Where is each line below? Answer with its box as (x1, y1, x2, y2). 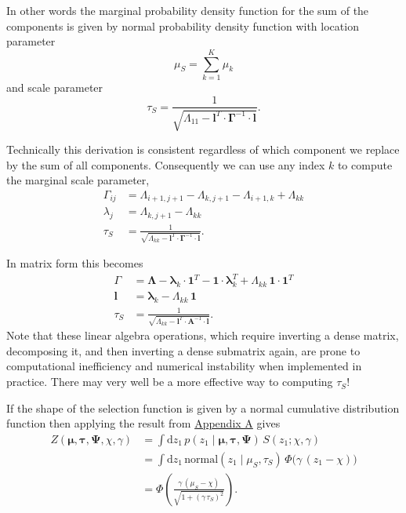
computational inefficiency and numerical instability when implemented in (6, 358, 362, 374)
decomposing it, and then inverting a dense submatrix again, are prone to (6, 342, 361, 358)
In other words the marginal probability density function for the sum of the (6, 2, 369, 18)
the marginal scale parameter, (6, 172, 150, 188)
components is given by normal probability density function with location (6, 17, 359, 34)
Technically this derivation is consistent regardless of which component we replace (6, 140, 400, 157)
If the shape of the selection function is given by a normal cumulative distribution (6, 399, 400, 416)
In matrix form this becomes (6, 255, 143, 271)
